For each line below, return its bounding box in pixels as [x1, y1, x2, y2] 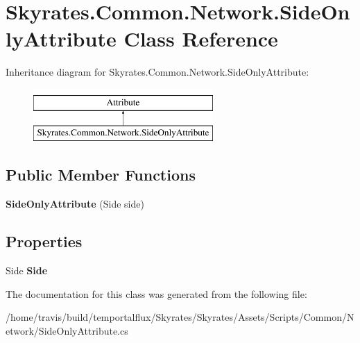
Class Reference [123, 24, 278, 53]
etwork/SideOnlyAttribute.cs [6, 323, 128, 337]
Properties [6, 231, 83, 252]
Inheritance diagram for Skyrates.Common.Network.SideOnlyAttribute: [6, 65, 309, 79]
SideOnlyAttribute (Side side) [6, 196, 144, 211]
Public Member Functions [6, 164, 196, 185]
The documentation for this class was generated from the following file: [6, 286, 307, 301]
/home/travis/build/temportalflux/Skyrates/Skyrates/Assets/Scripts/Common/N [6, 310, 354, 324]
